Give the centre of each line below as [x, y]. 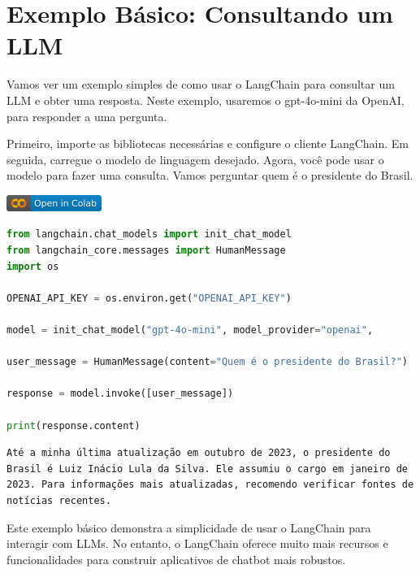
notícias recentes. [59, 500]
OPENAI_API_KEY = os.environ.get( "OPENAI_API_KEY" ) [149, 298]
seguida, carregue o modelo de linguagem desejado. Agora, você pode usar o [195, 159]
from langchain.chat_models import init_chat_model [149, 234]
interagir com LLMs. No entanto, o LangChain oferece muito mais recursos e [197, 543]
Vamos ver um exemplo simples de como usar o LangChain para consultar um [201, 84]
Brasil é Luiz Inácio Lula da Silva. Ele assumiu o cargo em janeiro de [207, 469]
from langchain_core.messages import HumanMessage [146, 251]
